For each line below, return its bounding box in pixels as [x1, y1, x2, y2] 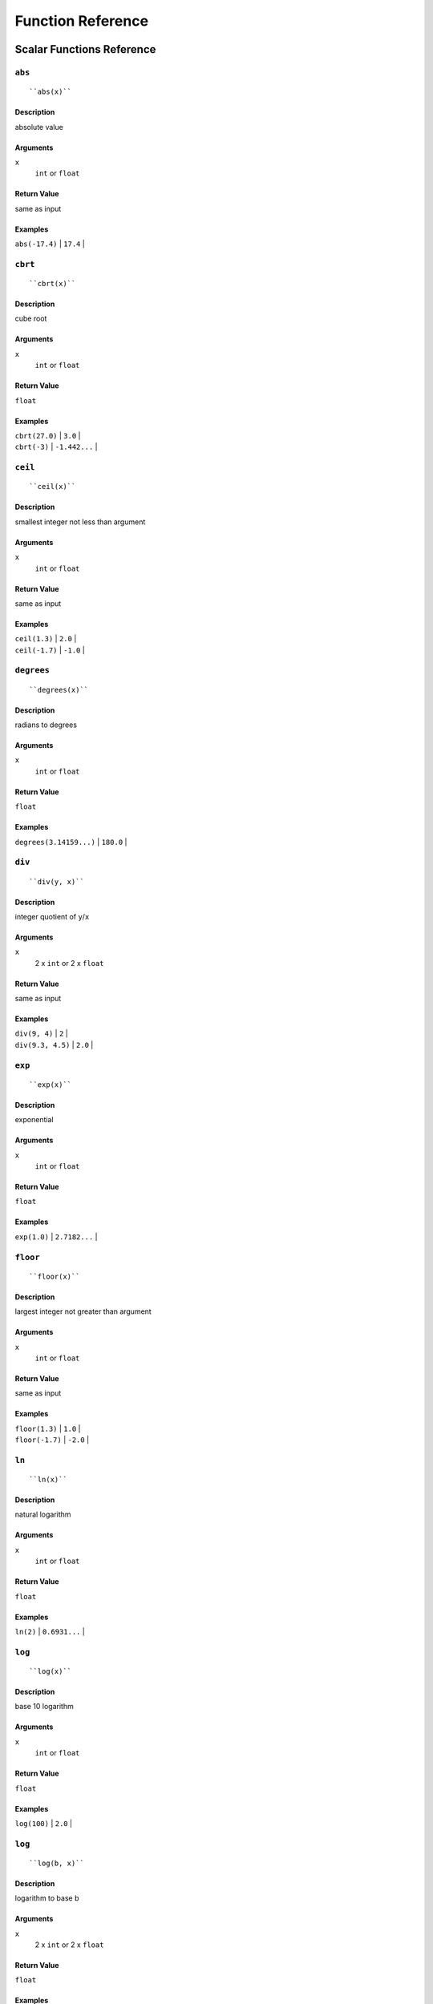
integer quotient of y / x [14, 911, 90, 921]
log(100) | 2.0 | [14, 1818, 72, 1828]
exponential [14, 1115, 54, 1125]
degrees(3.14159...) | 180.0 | [14, 837, 127, 846]
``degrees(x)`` [29, 685, 89, 694]
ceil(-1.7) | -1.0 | [14, 645, 86, 655]
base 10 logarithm [14, 1702, 74, 1711]
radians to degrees [14, 720, 78, 729]
